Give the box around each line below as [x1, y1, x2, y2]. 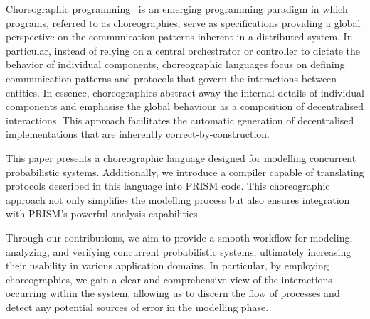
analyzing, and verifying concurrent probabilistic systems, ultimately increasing [6, 244, 351, 259]
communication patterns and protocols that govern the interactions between [6, 70, 337, 85]
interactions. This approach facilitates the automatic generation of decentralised [6, 112, 354, 127]
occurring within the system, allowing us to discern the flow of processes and [6, 286, 340, 301]
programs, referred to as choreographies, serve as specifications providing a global [6, 15, 361, 30]
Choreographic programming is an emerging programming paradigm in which [6, 1, 348, 16]
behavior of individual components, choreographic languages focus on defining [6, 57, 345, 72]
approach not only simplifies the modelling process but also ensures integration [6, 192, 350, 207]
